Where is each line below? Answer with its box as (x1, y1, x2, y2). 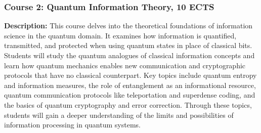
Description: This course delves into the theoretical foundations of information (4, 20, 253, 31)
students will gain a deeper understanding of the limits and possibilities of (4, 109, 234, 120)
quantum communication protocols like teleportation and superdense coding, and (4, 90, 255, 100)
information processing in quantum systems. (4, 119, 141, 130)
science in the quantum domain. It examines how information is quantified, (4, 30, 237, 40)
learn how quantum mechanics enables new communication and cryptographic (4, 60, 246, 70)
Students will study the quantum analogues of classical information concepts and (4, 50, 255, 60)
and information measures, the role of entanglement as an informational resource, (4, 79, 256, 90)
